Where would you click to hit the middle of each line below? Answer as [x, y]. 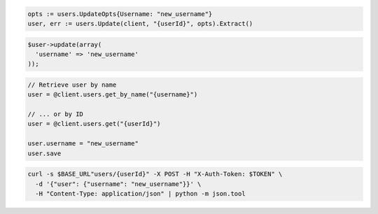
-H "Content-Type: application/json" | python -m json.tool [140, 194]
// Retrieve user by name [72, 85]
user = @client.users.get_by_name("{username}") [113, 95]
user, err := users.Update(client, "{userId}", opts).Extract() [140, 23]
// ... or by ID [56, 114]
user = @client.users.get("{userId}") [94, 124]
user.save [44, 153]
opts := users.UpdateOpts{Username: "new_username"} [120, 14]
